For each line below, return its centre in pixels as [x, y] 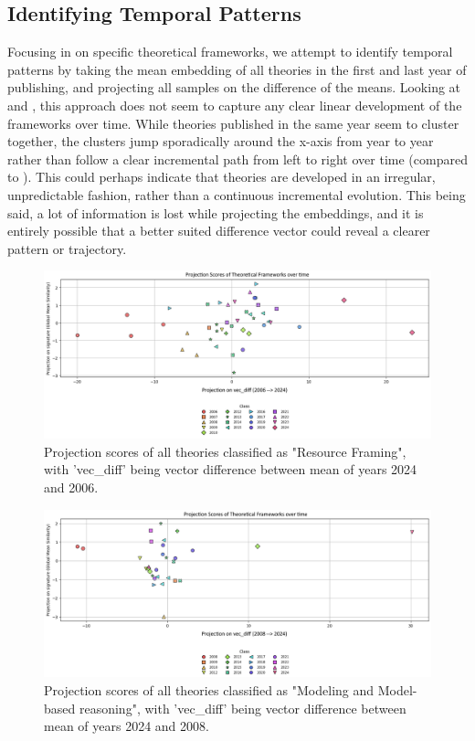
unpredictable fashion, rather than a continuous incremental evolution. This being [237, 194]
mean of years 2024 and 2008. [127, 726]
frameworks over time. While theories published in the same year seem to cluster [233, 123]
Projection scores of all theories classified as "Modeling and [209, 689]
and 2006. [71, 487]
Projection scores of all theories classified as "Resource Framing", [225, 451]
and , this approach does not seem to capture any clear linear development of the [235, 105]
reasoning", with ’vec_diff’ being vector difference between [243, 708]
